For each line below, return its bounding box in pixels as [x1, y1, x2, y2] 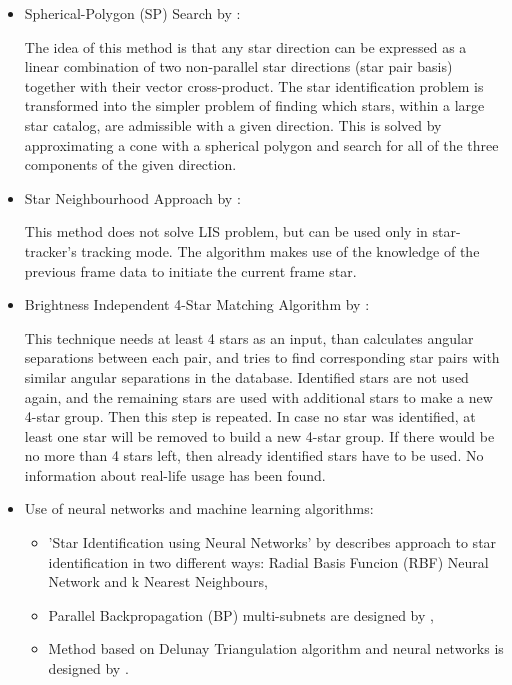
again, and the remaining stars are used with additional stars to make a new [24, 386, 493, 407]
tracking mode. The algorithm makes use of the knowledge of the [81, 240, 480, 261]
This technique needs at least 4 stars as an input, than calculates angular [24, 327, 474, 348]
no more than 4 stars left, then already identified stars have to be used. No [24, 445, 484, 466]
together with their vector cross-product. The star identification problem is [24, 75, 484, 96]
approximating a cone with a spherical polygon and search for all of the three [24, 134, 499, 155]
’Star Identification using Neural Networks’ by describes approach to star [48, 532, 497, 553]
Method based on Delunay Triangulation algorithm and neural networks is [48, 638, 504, 659]
